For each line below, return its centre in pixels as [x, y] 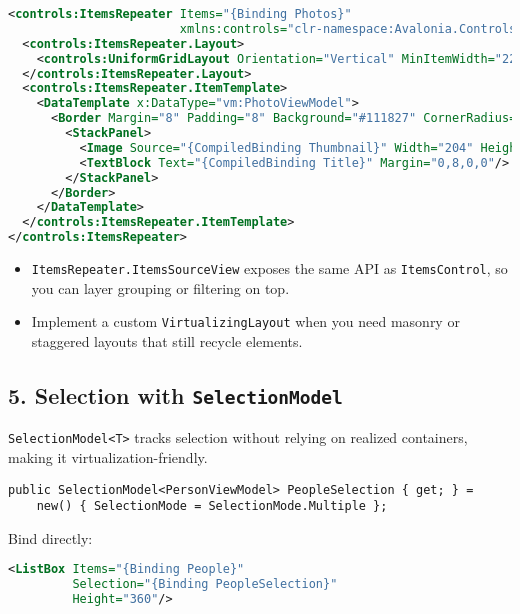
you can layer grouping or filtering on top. [160, 287]
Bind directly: [50, 537]
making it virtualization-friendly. [108, 456]
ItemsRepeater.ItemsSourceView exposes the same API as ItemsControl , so [269, 268]
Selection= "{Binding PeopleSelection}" [205, 584]
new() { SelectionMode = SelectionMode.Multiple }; [212, 506]
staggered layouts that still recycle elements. [167, 340]
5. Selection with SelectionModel [175, 394]
